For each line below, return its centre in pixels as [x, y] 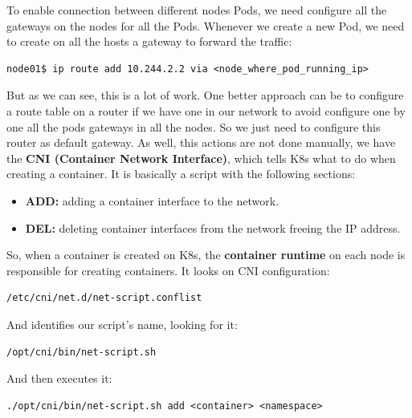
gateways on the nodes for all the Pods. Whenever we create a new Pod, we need [206, 25]
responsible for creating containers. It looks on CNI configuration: [168, 270]
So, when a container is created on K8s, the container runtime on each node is [206, 255]
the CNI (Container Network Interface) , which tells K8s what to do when [201, 158]
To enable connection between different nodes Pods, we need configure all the [197, 10]
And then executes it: [59, 378]
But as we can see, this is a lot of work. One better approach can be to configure [205, 95]
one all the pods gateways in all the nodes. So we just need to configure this [194, 126]
